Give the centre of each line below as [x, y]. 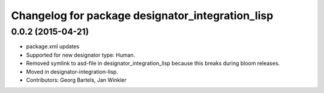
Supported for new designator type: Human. [81, 55]
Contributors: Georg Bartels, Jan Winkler [76, 80]
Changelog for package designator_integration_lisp [142, 15]
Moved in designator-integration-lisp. [72, 72]
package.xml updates [53, 46]
